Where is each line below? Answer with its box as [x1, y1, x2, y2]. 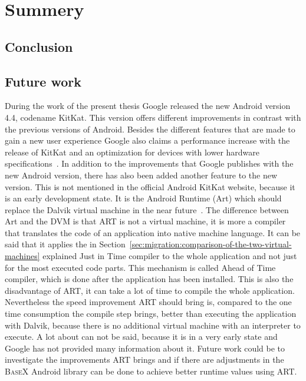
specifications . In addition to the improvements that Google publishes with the [5, 157, 294, 170]
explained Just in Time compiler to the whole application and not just [42, 250, 297, 262]
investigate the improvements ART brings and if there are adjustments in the [5, 353, 284, 366]
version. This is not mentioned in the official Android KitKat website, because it [5, 180, 295, 193]
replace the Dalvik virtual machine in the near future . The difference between [5, 203, 289, 216]
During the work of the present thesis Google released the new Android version [5, 100, 291, 112]
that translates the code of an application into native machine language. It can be [5, 226, 301, 238]
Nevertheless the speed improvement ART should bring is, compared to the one [5, 296, 292, 308]
